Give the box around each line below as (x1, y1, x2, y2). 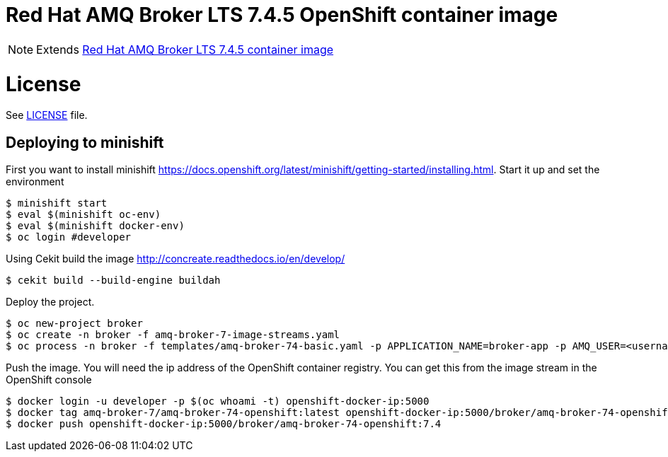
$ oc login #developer (6, 231, 132, 243)
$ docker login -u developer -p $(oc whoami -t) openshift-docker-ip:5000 (6, 395, 430, 407)
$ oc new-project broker (6, 318, 143, 330)
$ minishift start (6, 197, 108, 209)
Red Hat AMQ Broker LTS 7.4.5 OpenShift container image (6, 3, 558, 27)
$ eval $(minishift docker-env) (6, 220, 185, 232)
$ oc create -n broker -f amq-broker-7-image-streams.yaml (6, 329, 340, 341)
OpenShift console (6, 374, 92, 386)
